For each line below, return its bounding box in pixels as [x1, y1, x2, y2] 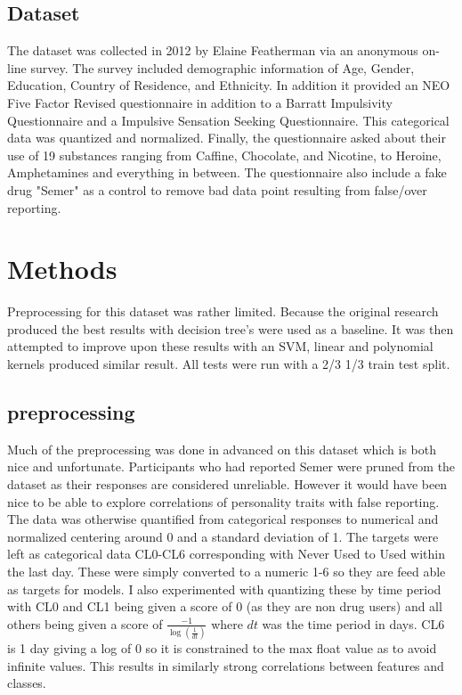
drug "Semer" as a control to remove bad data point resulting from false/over [7, 180, 427, 199]
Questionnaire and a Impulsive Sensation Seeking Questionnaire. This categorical [7, 110, 450, 129]
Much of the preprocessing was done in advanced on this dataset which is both [7, 439, 436, 458]
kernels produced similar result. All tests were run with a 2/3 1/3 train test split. [7, 355, 450, 373]
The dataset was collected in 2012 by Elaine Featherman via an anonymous [7, 41, 418, 60]
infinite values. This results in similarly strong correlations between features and [7, 656, 444, 675]
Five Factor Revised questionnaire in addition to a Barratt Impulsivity [7, 93, 393, 111]
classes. [7, 674, 46, 692]
